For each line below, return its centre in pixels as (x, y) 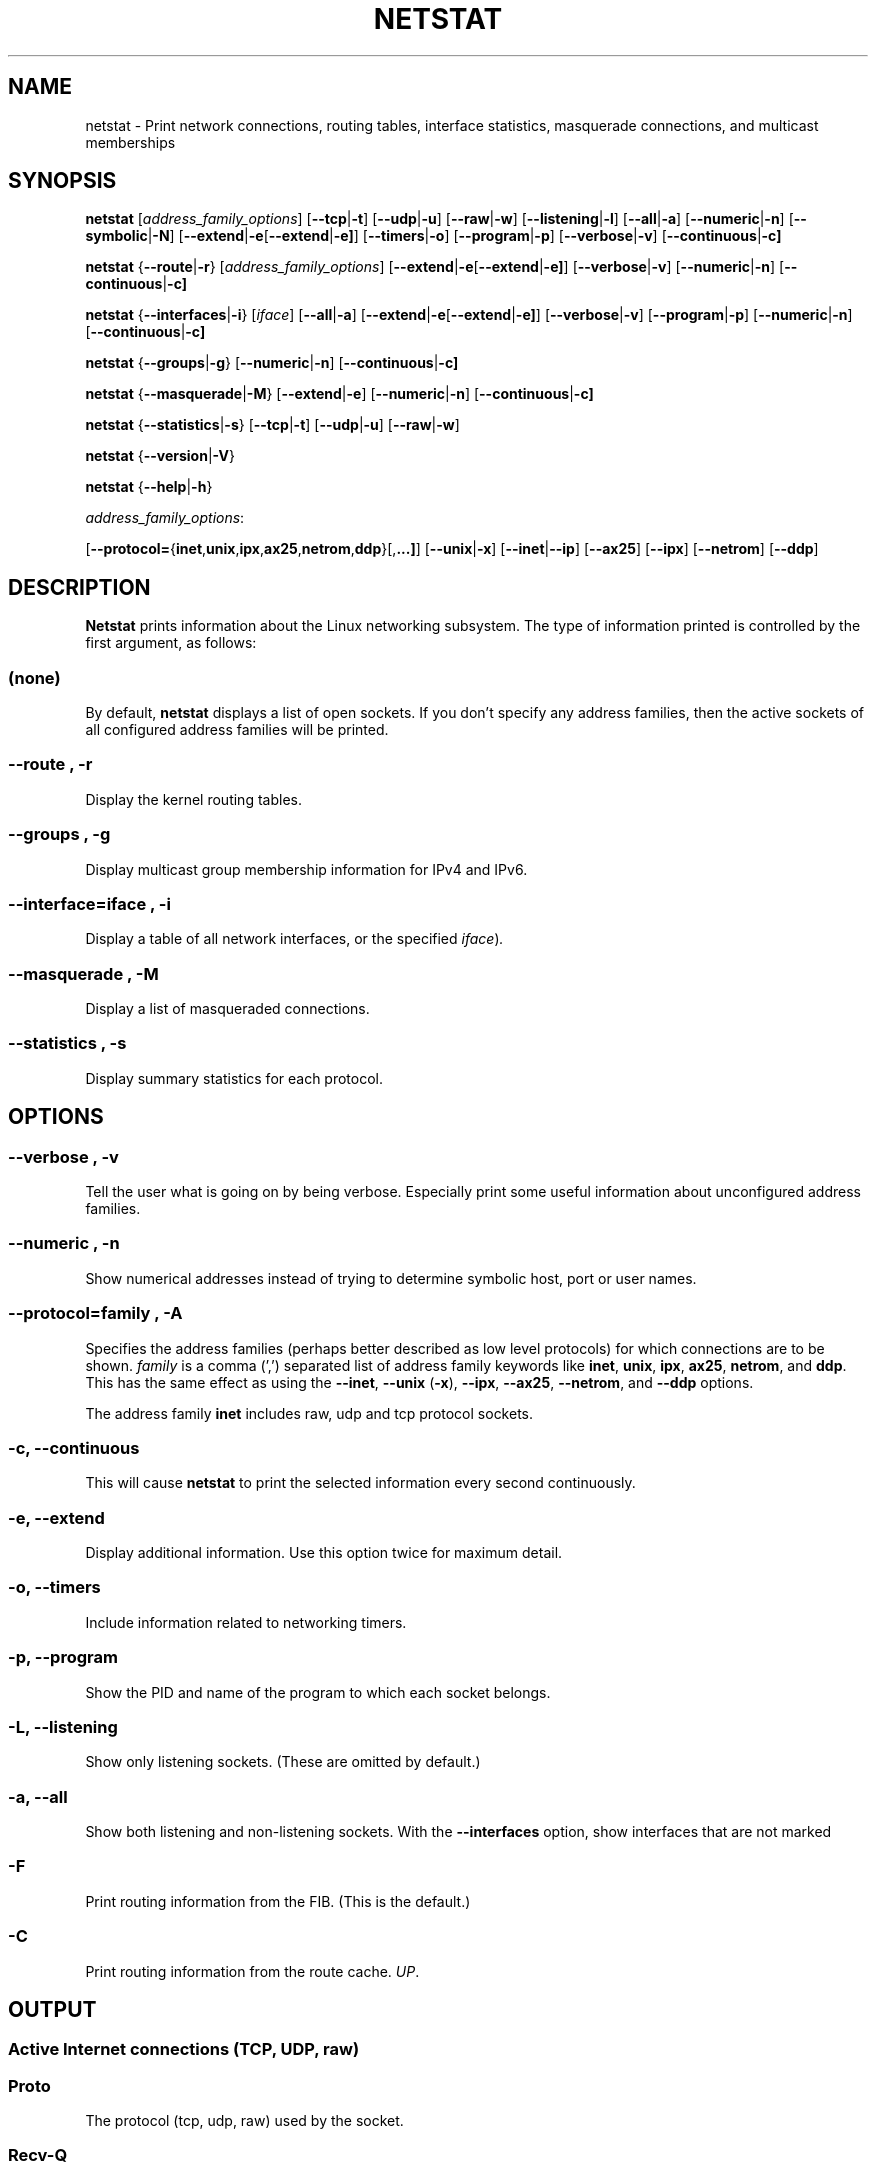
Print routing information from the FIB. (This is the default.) (278, 1901)
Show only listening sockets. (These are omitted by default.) (283, 1762)
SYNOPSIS (62, 181)
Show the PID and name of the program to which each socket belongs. (318, 1692)
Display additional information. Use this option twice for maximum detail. (324, 1552)
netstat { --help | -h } (149, 487)
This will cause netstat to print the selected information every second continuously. (360, 1483)
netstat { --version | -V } (160, 456)
